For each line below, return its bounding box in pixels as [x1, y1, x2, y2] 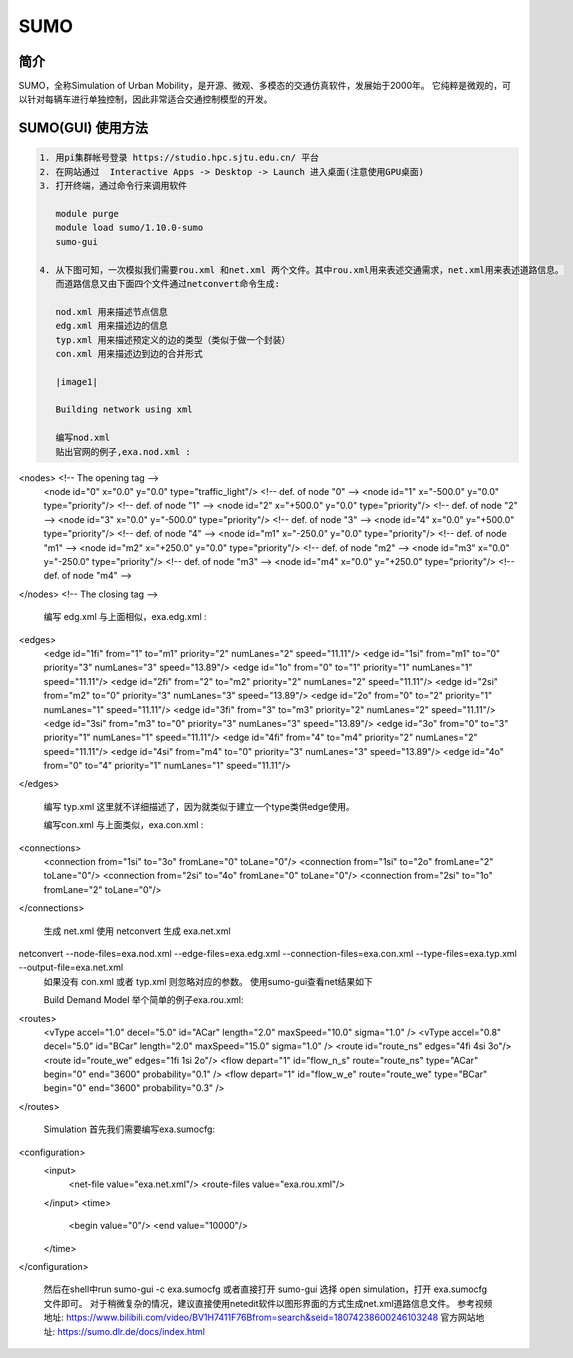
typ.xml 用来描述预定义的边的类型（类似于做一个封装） [55, 334, 291, 345]
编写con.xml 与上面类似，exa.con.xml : [43, 819, 204, 831]
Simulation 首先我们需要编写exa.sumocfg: [43, 1123, 215, 1135]
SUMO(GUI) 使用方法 [18, 120, 149, 137]
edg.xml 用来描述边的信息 [55, 320, 169, 332]
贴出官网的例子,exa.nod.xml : [55, 446, 191, 457]
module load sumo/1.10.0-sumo [55, 222, 204, 234]
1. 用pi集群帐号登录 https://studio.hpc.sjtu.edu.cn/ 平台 [39, 152, 319, 164]
